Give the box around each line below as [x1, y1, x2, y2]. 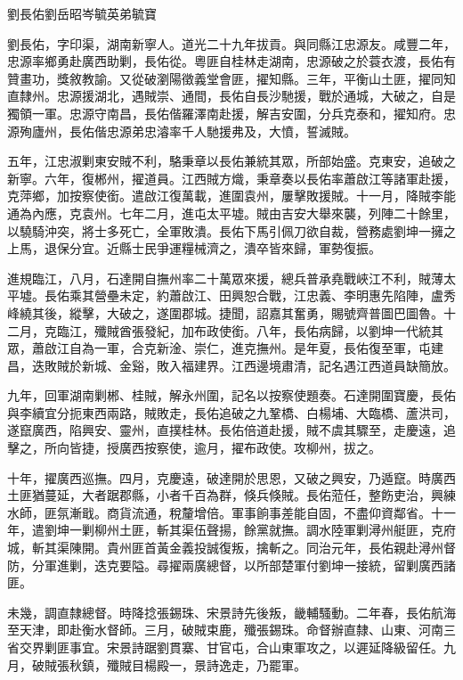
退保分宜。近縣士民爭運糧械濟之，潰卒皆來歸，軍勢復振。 [44, 239, 381, 258]
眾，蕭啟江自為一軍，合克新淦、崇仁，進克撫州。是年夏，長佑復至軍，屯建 [7, 339, 443, 357]
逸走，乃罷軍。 [218, 655, 306, 674]
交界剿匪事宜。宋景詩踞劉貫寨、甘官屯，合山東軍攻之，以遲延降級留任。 [19, 638, 443, 656]
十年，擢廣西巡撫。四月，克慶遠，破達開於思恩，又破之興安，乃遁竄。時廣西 [7, 468, 456, 487]
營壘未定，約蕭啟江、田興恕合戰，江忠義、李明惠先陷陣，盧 [93, 286, 443, 305]
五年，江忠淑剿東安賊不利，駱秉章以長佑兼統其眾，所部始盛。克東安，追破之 [7, 152, 456, 170]
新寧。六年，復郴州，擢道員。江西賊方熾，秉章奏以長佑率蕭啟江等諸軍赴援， [7, 168, 456, 187]
